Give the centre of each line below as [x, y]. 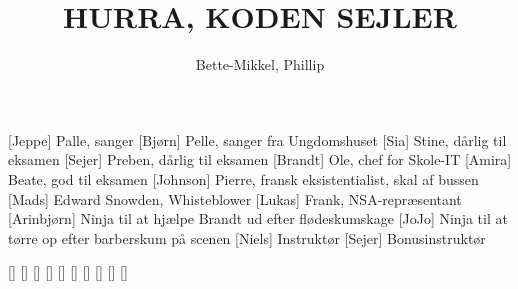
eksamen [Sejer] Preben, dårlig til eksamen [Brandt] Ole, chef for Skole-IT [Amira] [260, 159]
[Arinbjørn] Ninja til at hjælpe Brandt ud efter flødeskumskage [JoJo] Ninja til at [258, 218]
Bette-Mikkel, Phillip [260, 64]
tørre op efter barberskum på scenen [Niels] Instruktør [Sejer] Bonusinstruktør [247, 237]
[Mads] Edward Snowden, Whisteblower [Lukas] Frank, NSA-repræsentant [235, 198]
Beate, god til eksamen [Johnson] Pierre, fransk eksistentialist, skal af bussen [243, 178]
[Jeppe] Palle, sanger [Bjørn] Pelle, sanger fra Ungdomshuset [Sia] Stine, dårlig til [257, 139]
